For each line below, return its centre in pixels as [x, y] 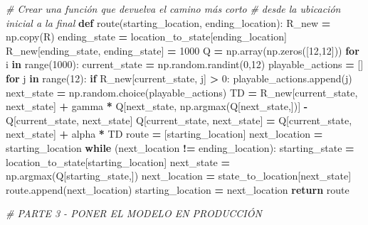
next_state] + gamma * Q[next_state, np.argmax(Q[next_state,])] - [157, 106]
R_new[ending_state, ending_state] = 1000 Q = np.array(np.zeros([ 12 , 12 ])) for [183, 50]
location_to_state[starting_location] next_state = [118, 161]
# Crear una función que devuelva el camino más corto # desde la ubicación [173, 9]
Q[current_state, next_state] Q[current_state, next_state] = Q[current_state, [179, 120]
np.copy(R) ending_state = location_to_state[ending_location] [146, 37]
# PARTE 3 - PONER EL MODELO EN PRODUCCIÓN [134, 213]
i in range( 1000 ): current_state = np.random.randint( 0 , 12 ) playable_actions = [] [185, 64]
